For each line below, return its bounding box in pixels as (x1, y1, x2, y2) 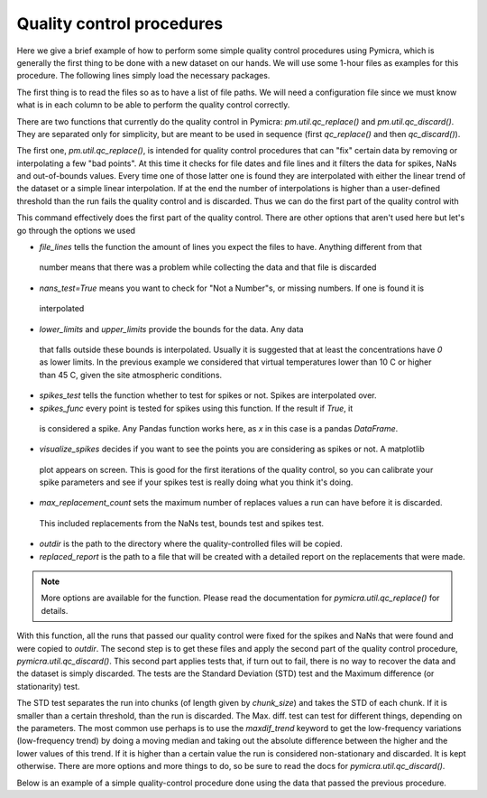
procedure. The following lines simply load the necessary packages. (16, 70, 271, 81)
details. (41, 605, 69, 616)
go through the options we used (16, 225, 135, 236)
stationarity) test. (16, 681, 80, 691)
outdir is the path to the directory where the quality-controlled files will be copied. (39, 538, 343, 550)
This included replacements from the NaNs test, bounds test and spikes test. (39, 517, 325, 528)
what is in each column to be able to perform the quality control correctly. (16, 99, 290, 110)
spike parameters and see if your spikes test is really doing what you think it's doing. (39, 477, 354, 487)
